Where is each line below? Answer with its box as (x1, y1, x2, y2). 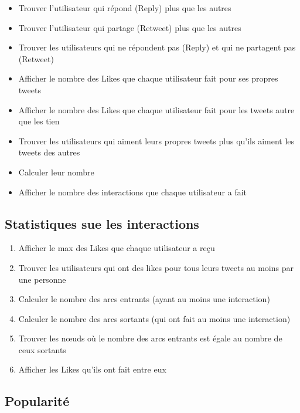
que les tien (18, 115, 60, 127)
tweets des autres (18, 146, 80, 158)
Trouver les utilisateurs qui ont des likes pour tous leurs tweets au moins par (18, 261, 294, 273)
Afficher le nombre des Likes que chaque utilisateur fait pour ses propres (18, 72, 278, 84)
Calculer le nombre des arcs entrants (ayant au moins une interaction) (18, 293, 270, 305)
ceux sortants (18, 343, 66, 356)
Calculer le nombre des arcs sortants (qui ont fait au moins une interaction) (18, 312, 291, 324)
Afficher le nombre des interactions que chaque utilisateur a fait (18, 185, 247, 198)
